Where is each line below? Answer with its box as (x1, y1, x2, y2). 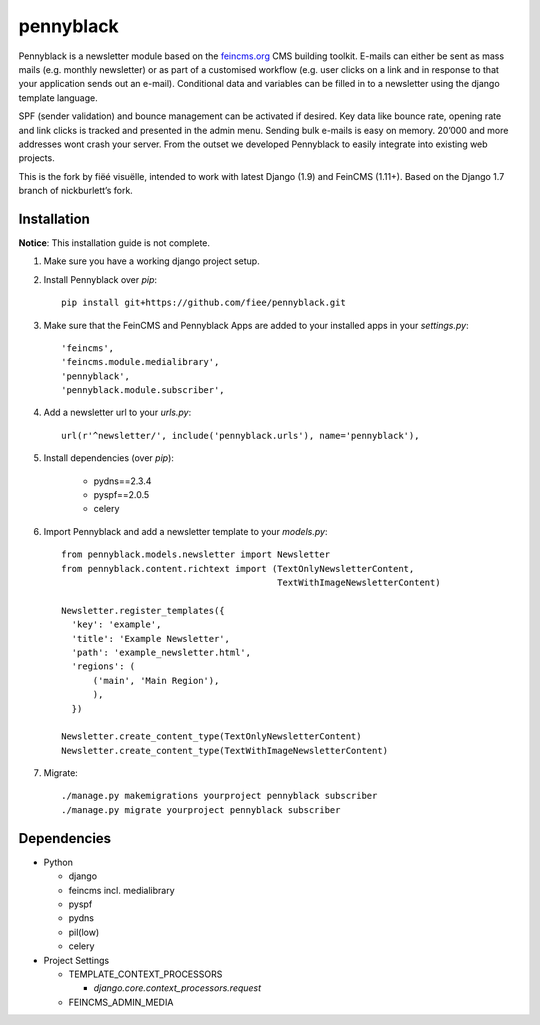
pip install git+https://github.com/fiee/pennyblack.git (61, 297, 347, 309)
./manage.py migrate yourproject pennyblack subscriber (61, 804, 341, 815)
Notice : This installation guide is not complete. (18, 236, 210, 249)
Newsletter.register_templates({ (61, 605, 225, 616)
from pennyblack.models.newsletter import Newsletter (61, 549, 330, 560)
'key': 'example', (71, 619, 162, 630)
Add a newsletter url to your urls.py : (43, 406, 192, 419)
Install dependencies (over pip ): (43, 452, 175, 464)
